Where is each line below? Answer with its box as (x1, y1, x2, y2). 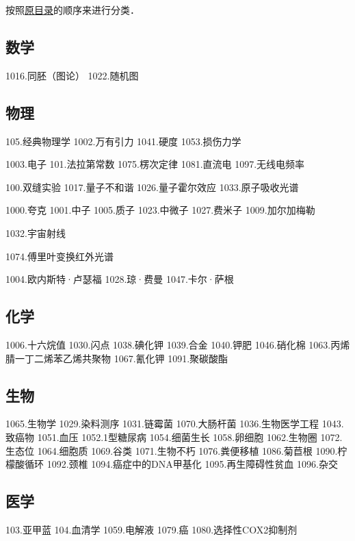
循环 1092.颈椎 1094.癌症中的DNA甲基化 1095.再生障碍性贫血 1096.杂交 (24, 457, 338, 471)
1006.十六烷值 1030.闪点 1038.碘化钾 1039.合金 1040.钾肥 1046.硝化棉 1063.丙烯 (5, 337, 350, 351)
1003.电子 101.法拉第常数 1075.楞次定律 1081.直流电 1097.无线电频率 (5, 157, 305, 171)
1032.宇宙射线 (5, 225, 66, 240)
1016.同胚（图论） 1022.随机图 (5, 68, 139, 82)
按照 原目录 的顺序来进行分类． (5, 3, 140, 16)
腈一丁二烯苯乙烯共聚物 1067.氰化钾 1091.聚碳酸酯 (5, 351, 228, 365)
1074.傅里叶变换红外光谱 (5, 249, 114, 263)
